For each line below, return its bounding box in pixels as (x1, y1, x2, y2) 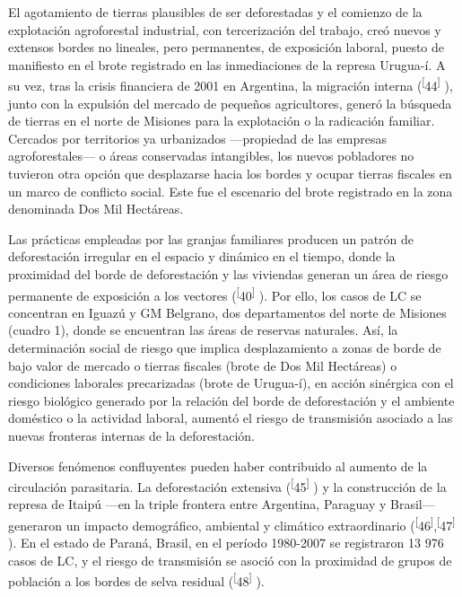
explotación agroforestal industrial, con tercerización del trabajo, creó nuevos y (8, 20, 441, 39)
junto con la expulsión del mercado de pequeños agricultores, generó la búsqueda (8, 93, 452, 112)
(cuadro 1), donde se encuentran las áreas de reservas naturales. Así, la (8, 320, 398, 339)
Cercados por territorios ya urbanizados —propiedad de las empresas (8, 128, 387, 147)
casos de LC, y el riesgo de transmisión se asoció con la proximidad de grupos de (8, 550, 452, 569)
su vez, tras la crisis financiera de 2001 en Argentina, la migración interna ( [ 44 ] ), (8, 74, 453, 95)
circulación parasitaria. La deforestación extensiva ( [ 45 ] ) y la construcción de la (8, 475, 447, 496)
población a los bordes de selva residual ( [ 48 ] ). (8, 569, 265, 591)
